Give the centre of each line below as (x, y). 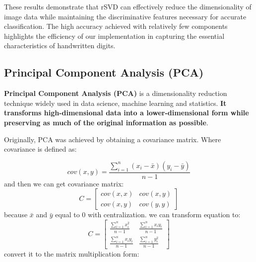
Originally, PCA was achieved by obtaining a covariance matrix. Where (113, 139)
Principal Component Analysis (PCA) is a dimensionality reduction (116, 93)
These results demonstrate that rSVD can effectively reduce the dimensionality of (128, 6)
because (16, 215)
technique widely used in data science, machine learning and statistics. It (115, 103)
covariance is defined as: (40, 149)
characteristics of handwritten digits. (60, 45)
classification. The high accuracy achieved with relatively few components (116, 26)
